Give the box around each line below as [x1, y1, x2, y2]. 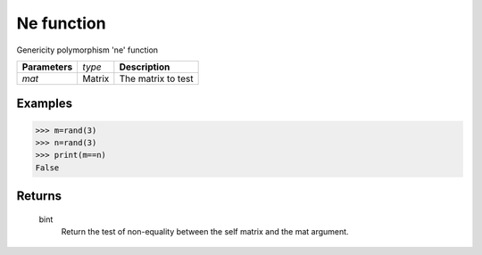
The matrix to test [119, 72, 194, 85]
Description [119, 61, 170, 73]
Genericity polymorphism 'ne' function [16, 45, 159, 55]
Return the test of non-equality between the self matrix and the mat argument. [61, 226, 349, 237]
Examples [16, 96, 73, 111]
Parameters [21, 61, 73, 73]
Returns [16, 188, 62, 204]
